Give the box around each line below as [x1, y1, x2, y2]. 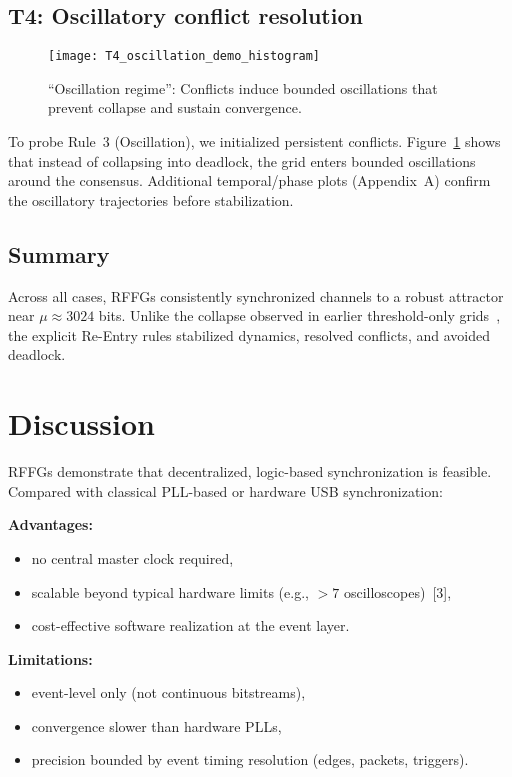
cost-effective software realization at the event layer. [31, 615, 350, 636]
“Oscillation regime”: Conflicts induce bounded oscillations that [48, 77, 438, 98]
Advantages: [8, 514, 93, 535]
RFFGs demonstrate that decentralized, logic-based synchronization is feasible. [8, 461, 492, 482]
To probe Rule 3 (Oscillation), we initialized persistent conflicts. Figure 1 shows [8, 131, 501, 152]
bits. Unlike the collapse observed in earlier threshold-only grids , [98, 305, 501, 326]
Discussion [8, 403, 155, 444]
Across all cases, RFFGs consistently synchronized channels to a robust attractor [8, 285, 504, 306]
